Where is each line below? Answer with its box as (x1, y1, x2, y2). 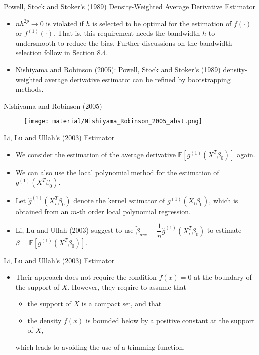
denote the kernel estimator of (73, 195, 165, 205)
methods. (15, 84, 44, 94)
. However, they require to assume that (67, 281, 186, 292)
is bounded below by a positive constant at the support (86, 315, 255, 325)
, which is (209, 195, 238, 205)
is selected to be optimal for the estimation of (92, 18, 232, 28)
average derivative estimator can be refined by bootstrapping (45, 74, 231, 84)
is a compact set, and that (81, 298, 162, 309)
